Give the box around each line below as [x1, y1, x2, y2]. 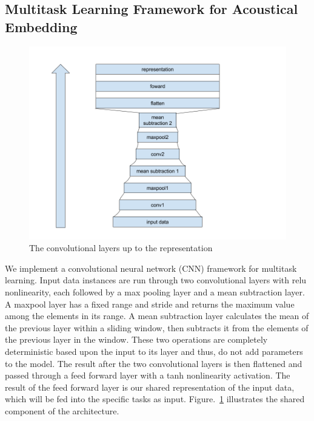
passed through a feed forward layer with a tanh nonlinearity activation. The [5, 369, 290, 382]
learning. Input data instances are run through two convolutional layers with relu [5, 274, 307, 286]
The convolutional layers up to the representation [29, 241, 213, 254]
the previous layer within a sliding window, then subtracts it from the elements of [5, 321, 309, 334]
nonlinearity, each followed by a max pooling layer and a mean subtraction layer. [5, 285, 305, 298]
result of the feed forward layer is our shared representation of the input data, [5, 380, 295, 393]
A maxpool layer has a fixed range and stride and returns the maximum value [5, 297, 295, 310]
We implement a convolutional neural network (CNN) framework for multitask [5, 261, 297, 274]
